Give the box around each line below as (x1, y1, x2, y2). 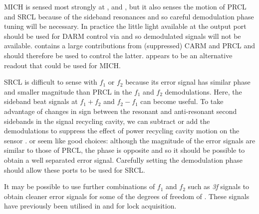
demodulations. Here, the (165, 86, 242, 97)
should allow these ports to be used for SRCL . (4, 164, 145, 175)
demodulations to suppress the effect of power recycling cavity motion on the (4, 125, 240, 136)
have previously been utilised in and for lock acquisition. (4, 201, 177, 211)
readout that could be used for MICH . (4, 60, 121, 70)
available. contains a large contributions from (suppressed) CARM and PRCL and (4, 40, 256, 51)
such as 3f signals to (188, 181, 250, 192)
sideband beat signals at (4, 96, 78, 107)
